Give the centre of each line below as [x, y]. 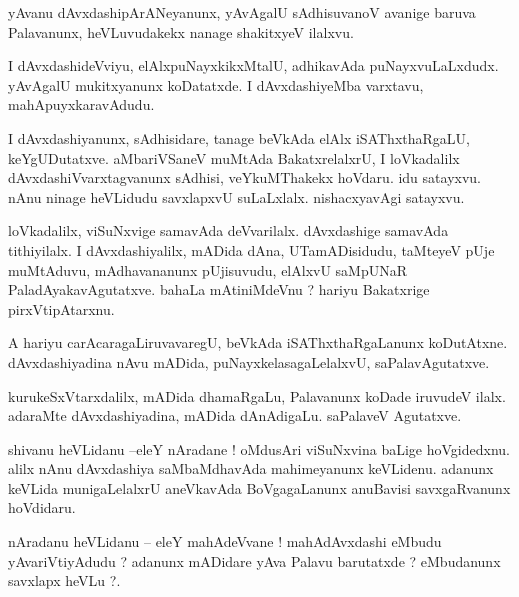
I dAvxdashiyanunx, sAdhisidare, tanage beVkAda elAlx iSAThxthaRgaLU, [239, 137]
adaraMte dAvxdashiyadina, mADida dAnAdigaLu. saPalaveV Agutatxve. [235, 415]
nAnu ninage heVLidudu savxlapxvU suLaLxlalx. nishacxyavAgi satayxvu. [236, 196]
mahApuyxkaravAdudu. [81, 104]
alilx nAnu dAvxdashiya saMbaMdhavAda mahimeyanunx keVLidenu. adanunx [251, 468]
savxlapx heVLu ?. [64, 580]
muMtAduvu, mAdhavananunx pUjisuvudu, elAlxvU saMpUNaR [208, 269]
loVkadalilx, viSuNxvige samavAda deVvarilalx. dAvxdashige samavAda [228, 230]
